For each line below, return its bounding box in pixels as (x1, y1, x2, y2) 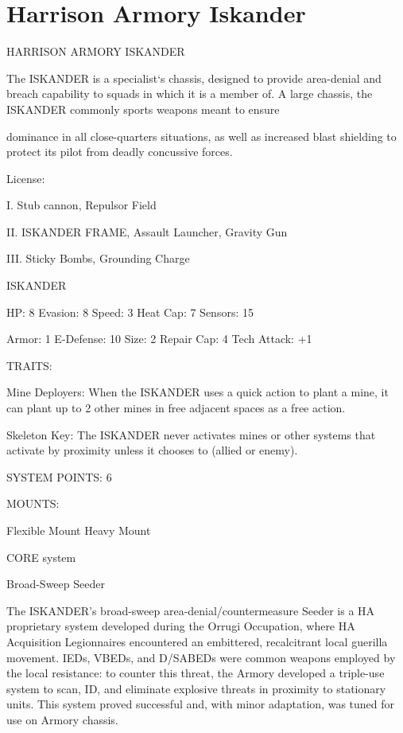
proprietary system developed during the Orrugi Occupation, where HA (6, 618, 355, 634)
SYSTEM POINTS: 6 (6, 468, 112, 485)
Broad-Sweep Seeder (6, 575, 105, 592)
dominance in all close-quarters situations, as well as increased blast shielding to (6, 127, 397, 144)
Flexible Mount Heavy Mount (6, 522, 151, 538)
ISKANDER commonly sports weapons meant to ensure (6, 100, 280, 117)
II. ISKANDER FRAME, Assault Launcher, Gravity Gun (6, 223, 288, 240)
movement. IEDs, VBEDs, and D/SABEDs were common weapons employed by (6, 649, 396, 665)
